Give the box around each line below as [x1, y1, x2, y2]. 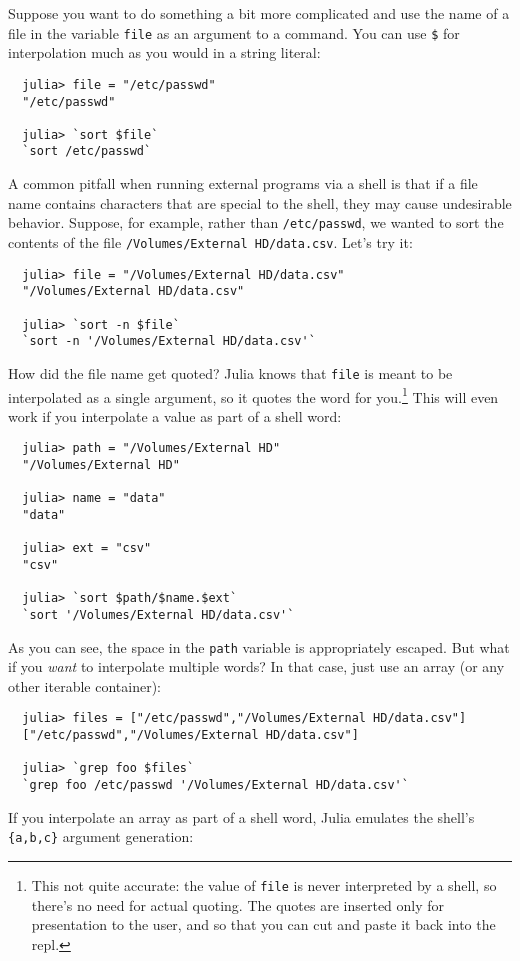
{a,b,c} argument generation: [8, 826, 194, 847]
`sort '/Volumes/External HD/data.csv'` [22, 607, 295, 622]
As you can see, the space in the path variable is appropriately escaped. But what [8, 636, 510, 657]
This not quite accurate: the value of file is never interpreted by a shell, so [31, 875, 497, 895]
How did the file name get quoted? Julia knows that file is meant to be [8, 362, 453, 383]
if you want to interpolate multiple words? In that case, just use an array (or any [8, 656, 505, 677]
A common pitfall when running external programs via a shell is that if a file [8, 173, 478, 194]
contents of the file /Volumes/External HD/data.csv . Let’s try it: [8, 231, 413, 252]
